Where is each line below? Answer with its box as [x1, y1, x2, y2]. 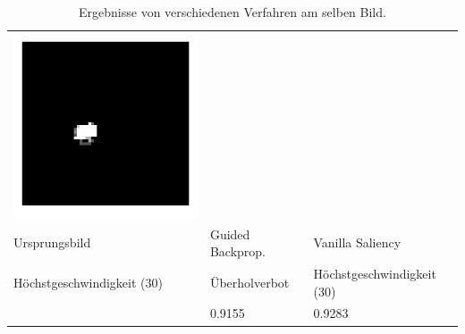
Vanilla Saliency [313, 233, 402, 252]
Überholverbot [209, 272, 290, 291]
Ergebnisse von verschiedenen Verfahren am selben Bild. [79, 3, 386, 21]
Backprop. [209, 242, 266, 261]
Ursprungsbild [13, 233, 91, 252]
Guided [209, 224, 250, 243]
